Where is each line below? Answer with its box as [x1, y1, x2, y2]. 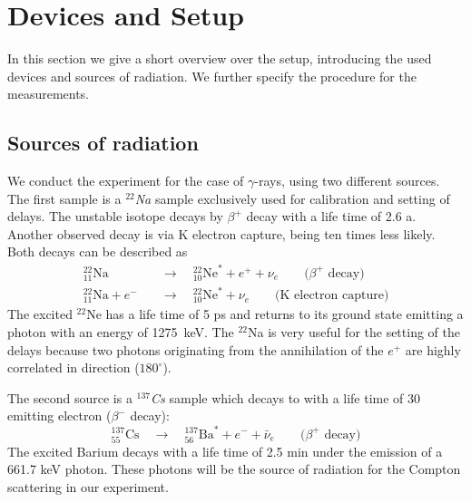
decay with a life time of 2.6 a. [246, 207, 417, 226]
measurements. [7, 84, 90, 103]
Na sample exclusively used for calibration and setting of [134, 188, 450, 208]
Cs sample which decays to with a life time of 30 [151, 388, 421, 407]
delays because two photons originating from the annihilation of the [7, 340, 384, 359]
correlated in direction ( [7, 358, 140, 377]
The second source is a [7, 388, 132, 407]
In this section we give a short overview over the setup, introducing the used [7, 49, 432, 68]
